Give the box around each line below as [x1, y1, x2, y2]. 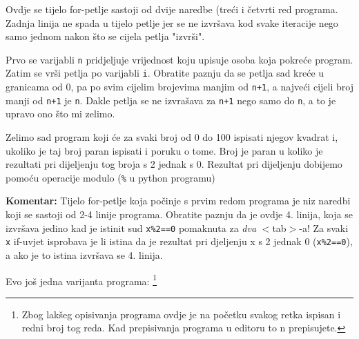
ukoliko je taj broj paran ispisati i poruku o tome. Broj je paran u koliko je [6, 143, 323, 157]
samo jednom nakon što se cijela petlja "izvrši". [6, 29, 205, 43]
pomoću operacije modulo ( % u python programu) [6, 170, 215, 184]
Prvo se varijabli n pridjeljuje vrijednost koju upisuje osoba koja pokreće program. [6, 52, 353, 66]
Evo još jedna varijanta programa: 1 [6, 271, 157, 288]
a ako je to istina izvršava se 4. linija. [6, 247, 163, 262]
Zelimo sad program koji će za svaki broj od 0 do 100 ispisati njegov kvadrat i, [6, 130, 338, 144]
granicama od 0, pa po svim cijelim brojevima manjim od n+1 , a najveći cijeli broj [6, 79, 353, 94]
